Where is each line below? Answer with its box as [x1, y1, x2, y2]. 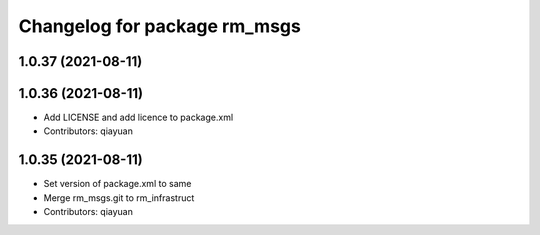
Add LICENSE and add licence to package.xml [43, 111, 234, 124]
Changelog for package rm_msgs [18, 15, 302, 37]
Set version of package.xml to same [43, 178, 192, 190]
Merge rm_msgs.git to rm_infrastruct [43, 191, 195, 204]
